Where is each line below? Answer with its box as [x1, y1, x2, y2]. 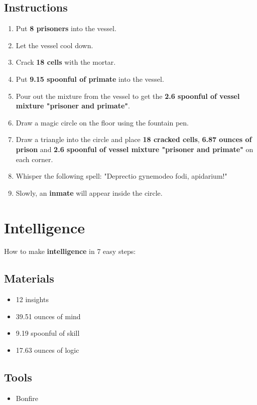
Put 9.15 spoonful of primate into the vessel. [16, 73, 164, 84]
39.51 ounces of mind [16, 311, 81, 321]
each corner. [16, 154, 53, 164]
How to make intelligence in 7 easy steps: [4, 246, 136, 256]
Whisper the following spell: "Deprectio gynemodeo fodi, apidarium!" [16, 171, 227, 181]
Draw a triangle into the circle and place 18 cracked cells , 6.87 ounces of [16, 134, 252, 145]
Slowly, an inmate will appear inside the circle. [16, 187, 163, 198]
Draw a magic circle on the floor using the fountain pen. [16, 117, 189, 127]
